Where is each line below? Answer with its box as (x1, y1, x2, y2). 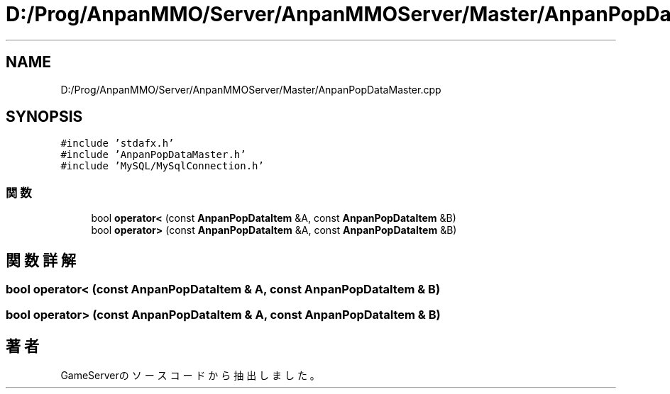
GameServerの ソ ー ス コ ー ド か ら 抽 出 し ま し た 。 (60, 369, 320, 382)
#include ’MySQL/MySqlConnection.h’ (60, 160, 264, 172)
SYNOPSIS (6, 108, 83, 126)
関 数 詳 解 (6, 251, 76, 269)
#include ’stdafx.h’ (60, 137, 175, 150)
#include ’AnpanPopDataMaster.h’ (60, 149, 246, 161)
